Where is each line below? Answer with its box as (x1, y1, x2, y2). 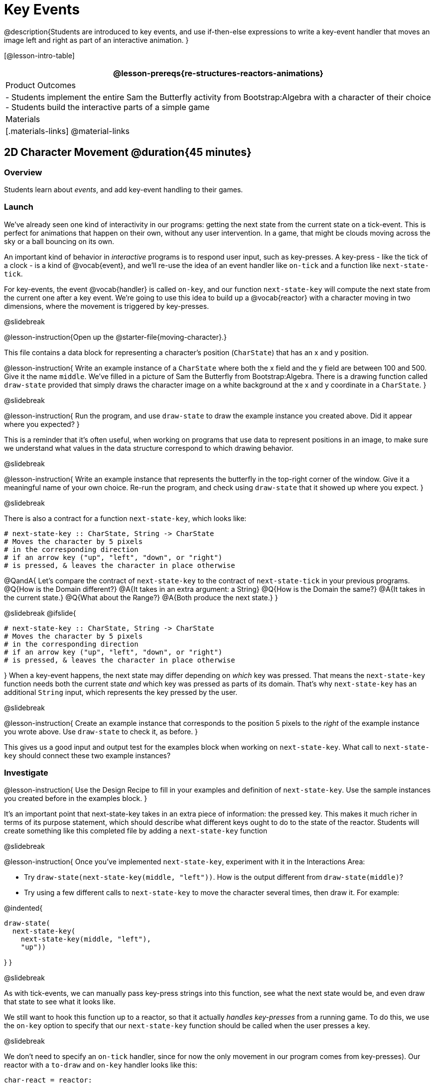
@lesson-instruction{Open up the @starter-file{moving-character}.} (4, 332, 227, 341)
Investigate (4, 768, 48, 778)
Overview (4, 167, 42, 177)
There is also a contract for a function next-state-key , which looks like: (4, 514, 247, 523)
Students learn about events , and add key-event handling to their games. (4, 185, 243, 194)
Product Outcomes (5, 80, 76, 90)
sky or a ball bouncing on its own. (4, 237, 114, 246)
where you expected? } (4, 419, 80, 428)
